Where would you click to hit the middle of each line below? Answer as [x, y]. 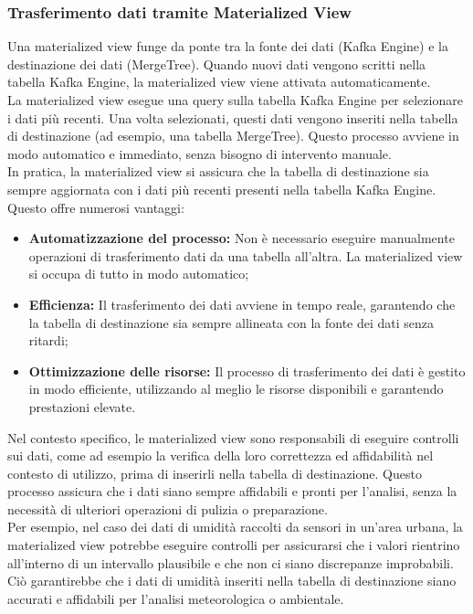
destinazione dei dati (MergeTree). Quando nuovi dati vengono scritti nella [217, 64]
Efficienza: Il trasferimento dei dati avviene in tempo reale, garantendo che [242, 304]
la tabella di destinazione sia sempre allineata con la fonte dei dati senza [231, 322]
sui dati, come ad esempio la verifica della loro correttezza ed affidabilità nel [221, 455]
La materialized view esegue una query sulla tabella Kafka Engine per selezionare [235, 100]
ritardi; [48, 340]
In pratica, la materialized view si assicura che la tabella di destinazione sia [218, 171]
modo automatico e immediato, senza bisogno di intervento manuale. [200, 153]
